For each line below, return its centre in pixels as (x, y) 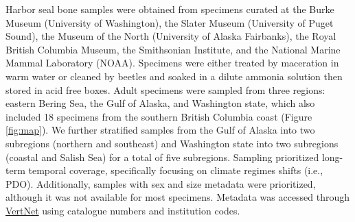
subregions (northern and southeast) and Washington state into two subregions (172, 143)
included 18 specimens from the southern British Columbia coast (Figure (159, 116)
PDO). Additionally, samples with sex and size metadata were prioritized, (161, 183)
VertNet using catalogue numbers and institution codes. (123, 210)
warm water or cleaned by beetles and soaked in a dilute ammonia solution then (174, 76)
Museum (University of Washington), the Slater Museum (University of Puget (170, 22)
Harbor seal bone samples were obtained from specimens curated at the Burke (170, 9)
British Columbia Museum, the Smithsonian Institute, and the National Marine (173, 49)
